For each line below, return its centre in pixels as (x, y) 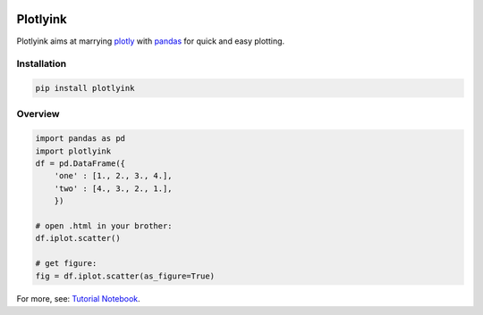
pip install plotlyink (85, 88)
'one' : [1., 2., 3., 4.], (114, 176)
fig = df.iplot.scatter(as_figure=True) (125, 276)
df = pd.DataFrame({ (80, 163)
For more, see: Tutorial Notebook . (78, 299)
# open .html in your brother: (104, 226)
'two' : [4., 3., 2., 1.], (114, 188)
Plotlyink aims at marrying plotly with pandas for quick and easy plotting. (151, 41)
